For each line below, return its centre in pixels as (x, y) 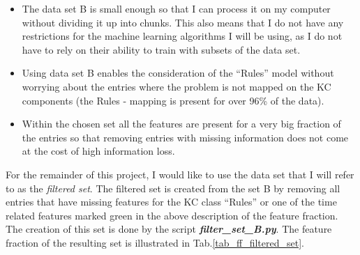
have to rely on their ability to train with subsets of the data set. (161, 49)
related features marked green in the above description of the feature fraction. (172, 215)
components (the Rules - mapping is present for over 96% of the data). (173, 100)
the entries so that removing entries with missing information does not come (185, 137)
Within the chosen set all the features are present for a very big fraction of (181, 124)
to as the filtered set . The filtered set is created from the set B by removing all (173, 188)
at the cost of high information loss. (98, 151)
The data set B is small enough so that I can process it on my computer (176, 8)
